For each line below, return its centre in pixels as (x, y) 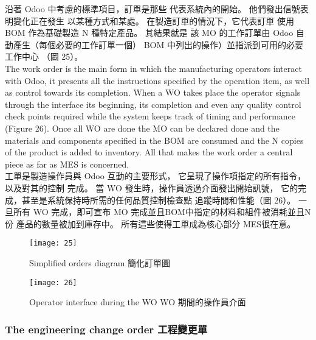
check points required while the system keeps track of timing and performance (150, 116)
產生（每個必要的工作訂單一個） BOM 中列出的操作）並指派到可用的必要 (158, 44)
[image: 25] (53, 243)
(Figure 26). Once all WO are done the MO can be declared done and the (142, 128)
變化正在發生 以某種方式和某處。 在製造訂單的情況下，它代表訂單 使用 (153, 20)
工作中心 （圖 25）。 (44, 56)
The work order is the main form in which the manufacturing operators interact (153, 68)
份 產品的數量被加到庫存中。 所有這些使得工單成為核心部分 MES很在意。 (150, 223)
